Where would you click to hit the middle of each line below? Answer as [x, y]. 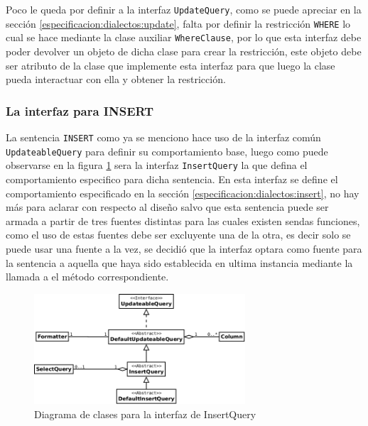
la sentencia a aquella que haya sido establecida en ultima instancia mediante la [179, 262]
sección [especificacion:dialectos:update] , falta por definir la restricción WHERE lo [178, 23]
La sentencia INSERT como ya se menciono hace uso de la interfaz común [163, 137]
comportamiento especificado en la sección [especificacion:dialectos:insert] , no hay [183, 193]
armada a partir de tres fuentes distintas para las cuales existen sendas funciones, [183, 220]
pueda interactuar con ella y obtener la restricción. [116, 79]
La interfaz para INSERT [80, 110]
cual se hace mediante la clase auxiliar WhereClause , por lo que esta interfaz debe [184, 37]
